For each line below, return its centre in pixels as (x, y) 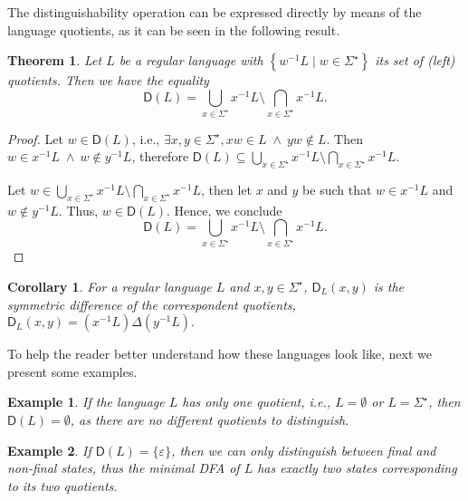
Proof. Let (35, 138)
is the (389, 286)
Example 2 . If (49, 450)
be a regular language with (191, 60)
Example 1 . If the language (86, 402)
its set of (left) (415, 60)
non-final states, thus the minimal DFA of (124, 468)
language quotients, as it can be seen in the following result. (174, 29)
